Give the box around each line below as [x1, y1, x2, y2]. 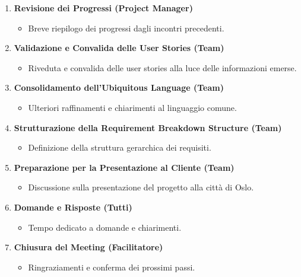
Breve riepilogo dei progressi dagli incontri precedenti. [28, 21, 224, 34]
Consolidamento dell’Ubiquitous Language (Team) [14, 81, 224, 94]
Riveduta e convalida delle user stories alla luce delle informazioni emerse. [28, 61, 297, 74]
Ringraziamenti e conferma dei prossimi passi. [28, 260, 195, 273]
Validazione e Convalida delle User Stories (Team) [14, 42, 224, 54]
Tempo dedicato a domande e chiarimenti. [28, 221, 182, 233]
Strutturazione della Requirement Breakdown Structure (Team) [14, 121, 282, 133]
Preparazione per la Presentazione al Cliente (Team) [14, 161, 235, 173]
